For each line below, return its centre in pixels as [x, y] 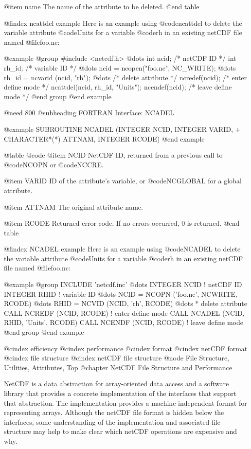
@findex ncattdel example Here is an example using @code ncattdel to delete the [123, 23]
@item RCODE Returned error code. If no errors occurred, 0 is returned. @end [122, 223]
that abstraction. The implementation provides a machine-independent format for [125, 403]
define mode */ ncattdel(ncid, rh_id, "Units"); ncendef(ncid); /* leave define [118, 87]
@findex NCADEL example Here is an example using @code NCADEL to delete [122, 249]
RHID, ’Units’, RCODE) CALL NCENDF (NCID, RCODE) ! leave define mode [124, 322]
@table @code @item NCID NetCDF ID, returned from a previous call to [113, 155]
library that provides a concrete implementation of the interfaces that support [120, 393]
